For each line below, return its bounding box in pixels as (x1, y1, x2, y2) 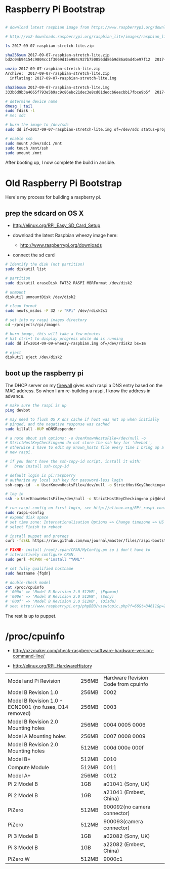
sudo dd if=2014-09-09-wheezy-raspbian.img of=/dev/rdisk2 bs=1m (5, 341, 146, 346)
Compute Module (8, 764, 49, 771)
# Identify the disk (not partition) (5, 262, 85, 267)
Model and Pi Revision (8, 677, 61, 684)
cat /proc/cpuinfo (5, 585, 44, 590)
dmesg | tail (5, 103, 33, 109)
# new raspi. (5, 450, 33, 455)
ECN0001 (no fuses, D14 (8, 703, 69, 710)
